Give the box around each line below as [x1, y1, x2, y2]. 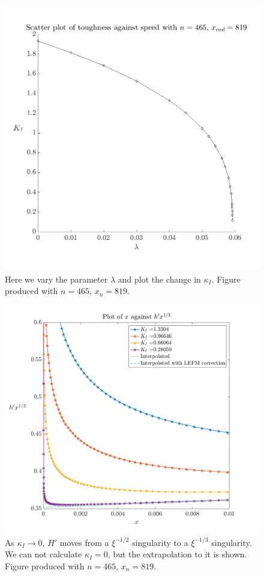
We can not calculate [5, 548, 82, 560]
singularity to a [132, 536, 188, 548]
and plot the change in [118, 272, 201, 285]
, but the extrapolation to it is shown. [107, 548, 247, 560]
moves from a [59, 536, 109, 548]
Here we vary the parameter [5, 272, 108, 285]
